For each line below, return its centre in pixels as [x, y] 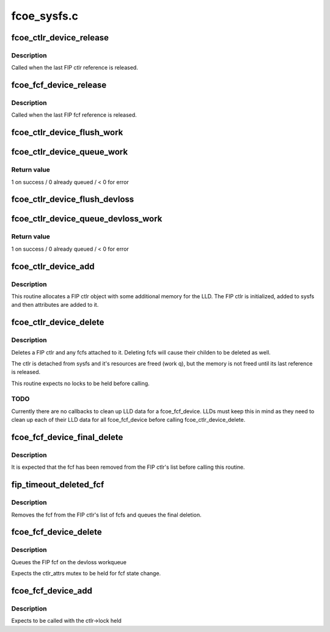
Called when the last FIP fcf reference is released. [74, 115]
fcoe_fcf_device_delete [57, 532]
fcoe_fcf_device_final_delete [67, 437]
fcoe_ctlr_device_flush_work [67, 132]
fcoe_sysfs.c [45, 16]
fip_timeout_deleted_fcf [58, 485]
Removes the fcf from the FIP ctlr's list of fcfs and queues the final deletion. [106, 515]
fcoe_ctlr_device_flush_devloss [73, 200]
